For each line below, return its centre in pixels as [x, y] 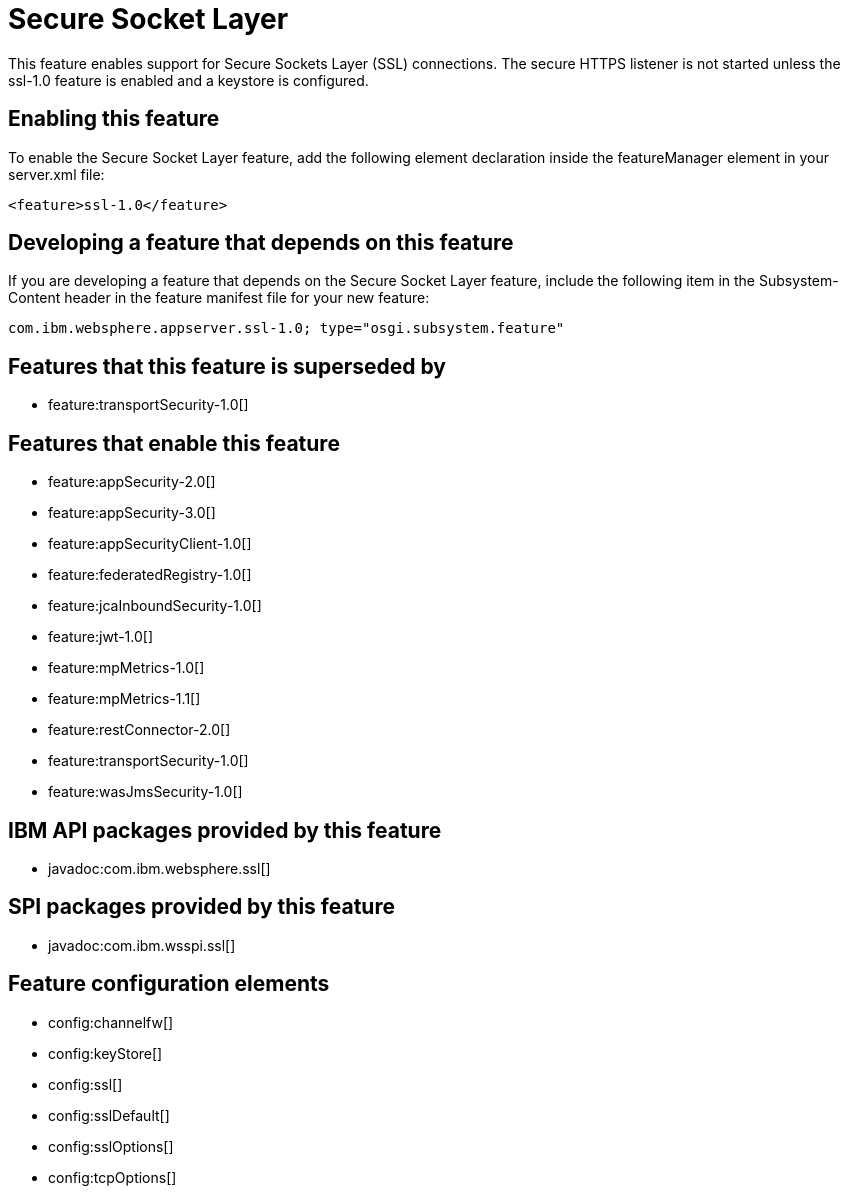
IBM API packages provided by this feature [225, 830]
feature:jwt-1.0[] [101, 637]
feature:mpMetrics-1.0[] [126, 668]
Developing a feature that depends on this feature [261, 243]
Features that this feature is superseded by [227, 366]
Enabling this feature [114, 119]
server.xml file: [56, 174]
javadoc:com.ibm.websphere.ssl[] [159, 868]
